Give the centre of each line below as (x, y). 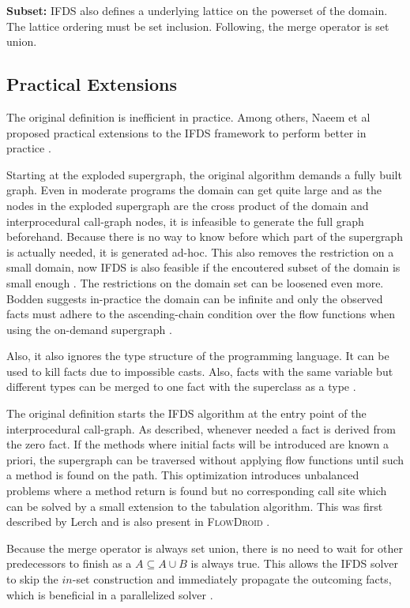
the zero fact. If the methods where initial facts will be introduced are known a (198, 444)
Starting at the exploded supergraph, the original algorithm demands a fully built (204, 174)
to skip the (32, 579)
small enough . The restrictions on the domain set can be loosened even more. (195, 282)
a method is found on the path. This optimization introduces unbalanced (183, 475)
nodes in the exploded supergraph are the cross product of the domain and (188, 205)
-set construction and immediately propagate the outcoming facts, (232, 579)
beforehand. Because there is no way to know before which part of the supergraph (205, 236)
